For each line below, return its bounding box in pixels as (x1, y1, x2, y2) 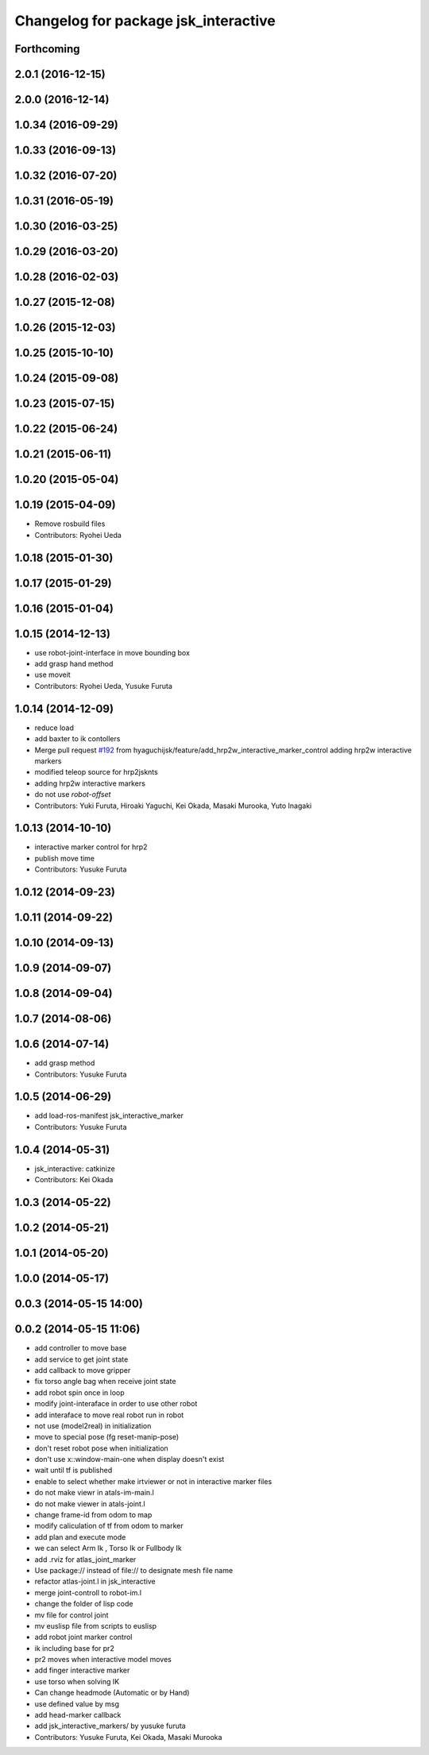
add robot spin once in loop (34, 1387, 125, 1397)
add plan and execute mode (34, 1532, 126, 1541)
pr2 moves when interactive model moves (34, 1655, 172, 1664)
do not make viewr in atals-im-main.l (34, 1488, 155, 1498)
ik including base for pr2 (34, 1643, 114, 1653)
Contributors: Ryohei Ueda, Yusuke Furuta (34, 681, 172, 690)
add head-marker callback (34, 1711, 122, 1720)
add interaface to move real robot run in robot (34, 1410, 184, 1420)
